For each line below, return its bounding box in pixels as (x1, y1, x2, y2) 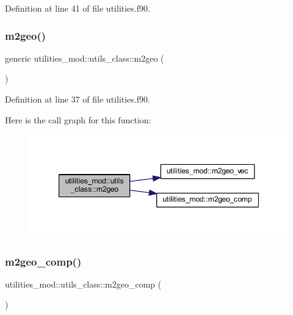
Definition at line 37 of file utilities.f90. (5, 93, 150, 105)
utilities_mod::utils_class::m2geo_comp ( (5, 277, 162, 290)
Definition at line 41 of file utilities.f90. (5, 2, 150, 14)
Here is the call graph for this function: (5, 113, 151, 126)
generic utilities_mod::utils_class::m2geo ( (5, 51, 164, 64)
